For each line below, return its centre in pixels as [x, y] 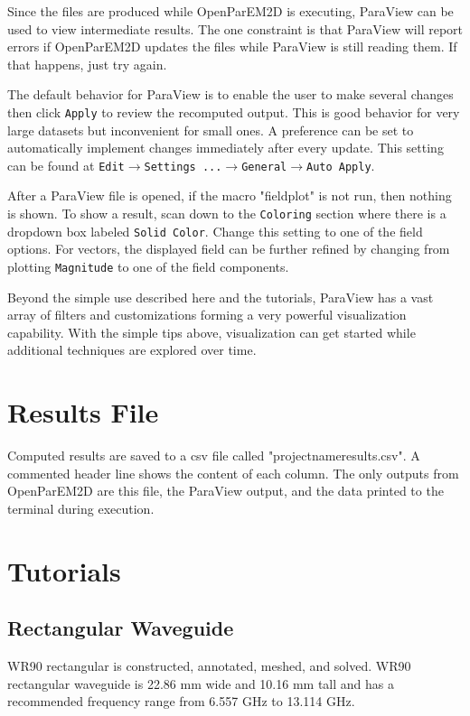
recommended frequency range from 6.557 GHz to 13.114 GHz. [181, 701]
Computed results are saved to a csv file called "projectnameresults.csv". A [214, 456]
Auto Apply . [341, 165]
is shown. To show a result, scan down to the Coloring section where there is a [227, 214]
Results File [83, 412]
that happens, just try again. [87, 64]
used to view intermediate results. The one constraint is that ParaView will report [235, 28]
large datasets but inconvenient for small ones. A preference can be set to [211, 130]
